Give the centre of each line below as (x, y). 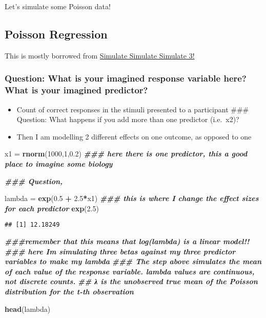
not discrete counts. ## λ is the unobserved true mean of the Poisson (131, 281)
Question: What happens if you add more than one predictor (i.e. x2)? (128, 119)
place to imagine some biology (59, 163)
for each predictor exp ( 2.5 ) (52, 208)
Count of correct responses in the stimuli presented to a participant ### (133, 109)
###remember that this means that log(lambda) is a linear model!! (127, 241)
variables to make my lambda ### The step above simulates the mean (133, 261)
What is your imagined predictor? (76, 90)
